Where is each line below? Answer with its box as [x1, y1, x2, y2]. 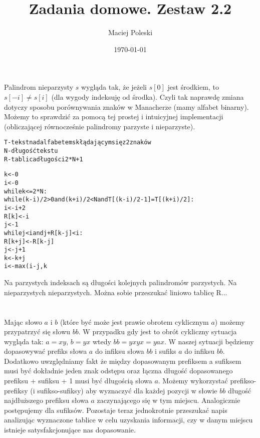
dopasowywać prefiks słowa [4, 346, 87, 356]
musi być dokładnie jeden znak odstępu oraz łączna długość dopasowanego [4, 365, 233, 376]
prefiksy [4, 385, 28, 395]
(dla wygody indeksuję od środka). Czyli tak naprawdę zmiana [51, 91, 244, 102]
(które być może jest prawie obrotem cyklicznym [60, 316, 209, 327]
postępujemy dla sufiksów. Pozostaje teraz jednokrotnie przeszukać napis [4, 404, 227, 415]
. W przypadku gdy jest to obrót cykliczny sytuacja [78, 326, 237, 337]
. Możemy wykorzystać [158, 375, 228, 386]
